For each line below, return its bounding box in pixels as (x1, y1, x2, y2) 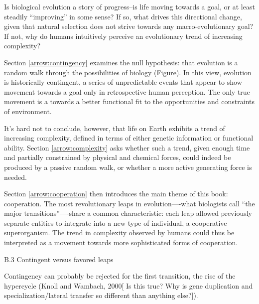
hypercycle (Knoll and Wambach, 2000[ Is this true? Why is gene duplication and (4, 280, 253, 291)
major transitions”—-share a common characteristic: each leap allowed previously (4, 208, 252, 218)
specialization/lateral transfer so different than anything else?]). (4, 290, 198, 301)
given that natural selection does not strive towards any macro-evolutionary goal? (4, 21, 254, 31)
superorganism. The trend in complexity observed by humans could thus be (4, 227, 235, 238)
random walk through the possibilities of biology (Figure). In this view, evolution (4, 67, 252, 77)
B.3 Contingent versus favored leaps (4, 254, 114, 264)
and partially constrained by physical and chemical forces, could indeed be (4, 152, 231, 162)
